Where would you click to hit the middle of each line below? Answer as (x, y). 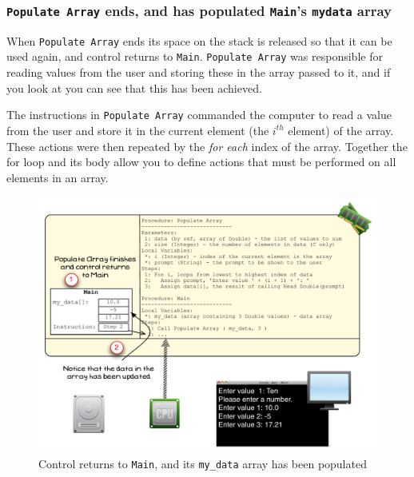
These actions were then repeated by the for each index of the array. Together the (207, 146)
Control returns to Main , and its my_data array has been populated (203, 463)
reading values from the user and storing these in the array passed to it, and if (199, 72)
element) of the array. (341, 130)
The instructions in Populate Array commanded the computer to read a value (199, 115)
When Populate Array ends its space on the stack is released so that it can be (199, 40)
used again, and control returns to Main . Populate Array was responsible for (195, 56)
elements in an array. (58, 177)
